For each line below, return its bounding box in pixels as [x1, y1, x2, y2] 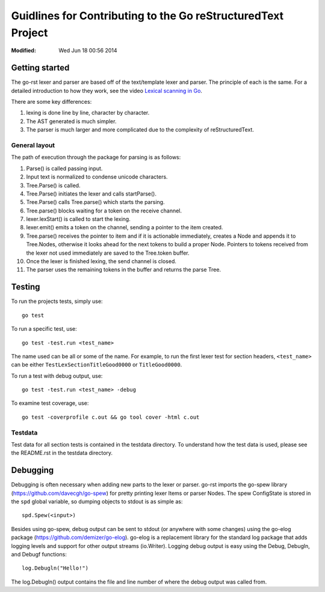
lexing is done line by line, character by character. [26, 109, 150, 116]
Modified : [11, 47, 36, 54]
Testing [11, 282, 40, 292]
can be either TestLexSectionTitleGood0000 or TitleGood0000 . [11, 361, 182, 368]
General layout [11, 141, 55, 149]
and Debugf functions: [11, 551, 67, 558]
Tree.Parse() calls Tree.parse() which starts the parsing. [26, 199, 165, 206]
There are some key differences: [11, 98, 92, 106]
